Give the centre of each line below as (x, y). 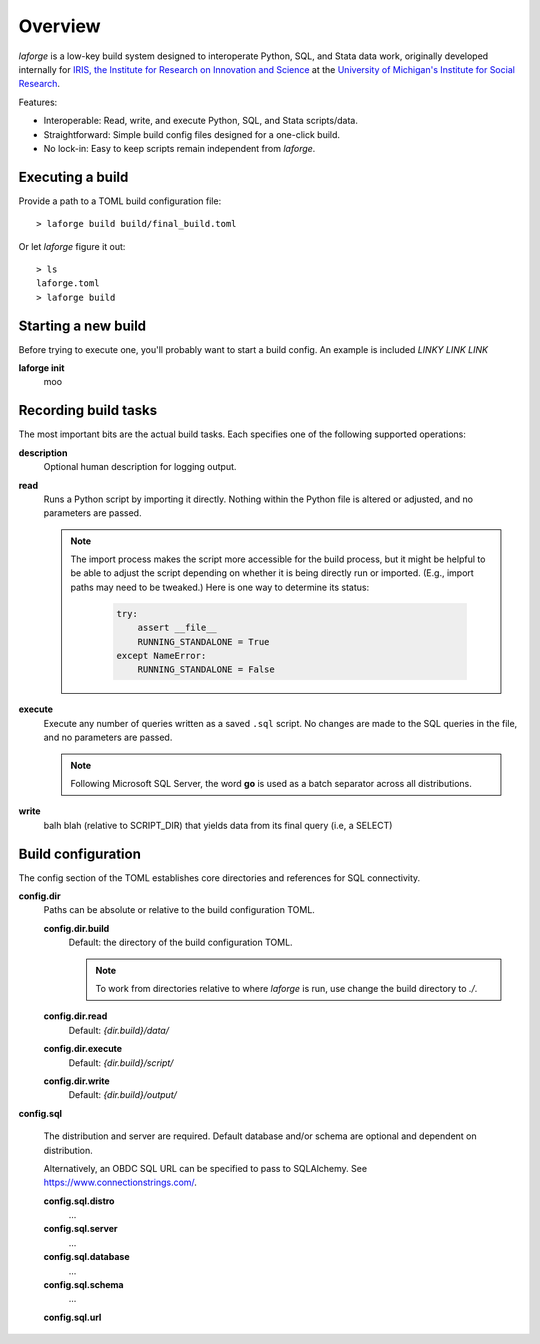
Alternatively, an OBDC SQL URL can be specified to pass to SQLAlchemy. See (205, 1168)
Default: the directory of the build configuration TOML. (181, 942)
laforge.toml (68, 283)
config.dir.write (76, 1081)
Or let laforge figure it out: (72, 246)
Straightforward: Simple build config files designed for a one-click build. (191, 134)
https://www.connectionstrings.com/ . (120, 1182)
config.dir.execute (83, 1049)
